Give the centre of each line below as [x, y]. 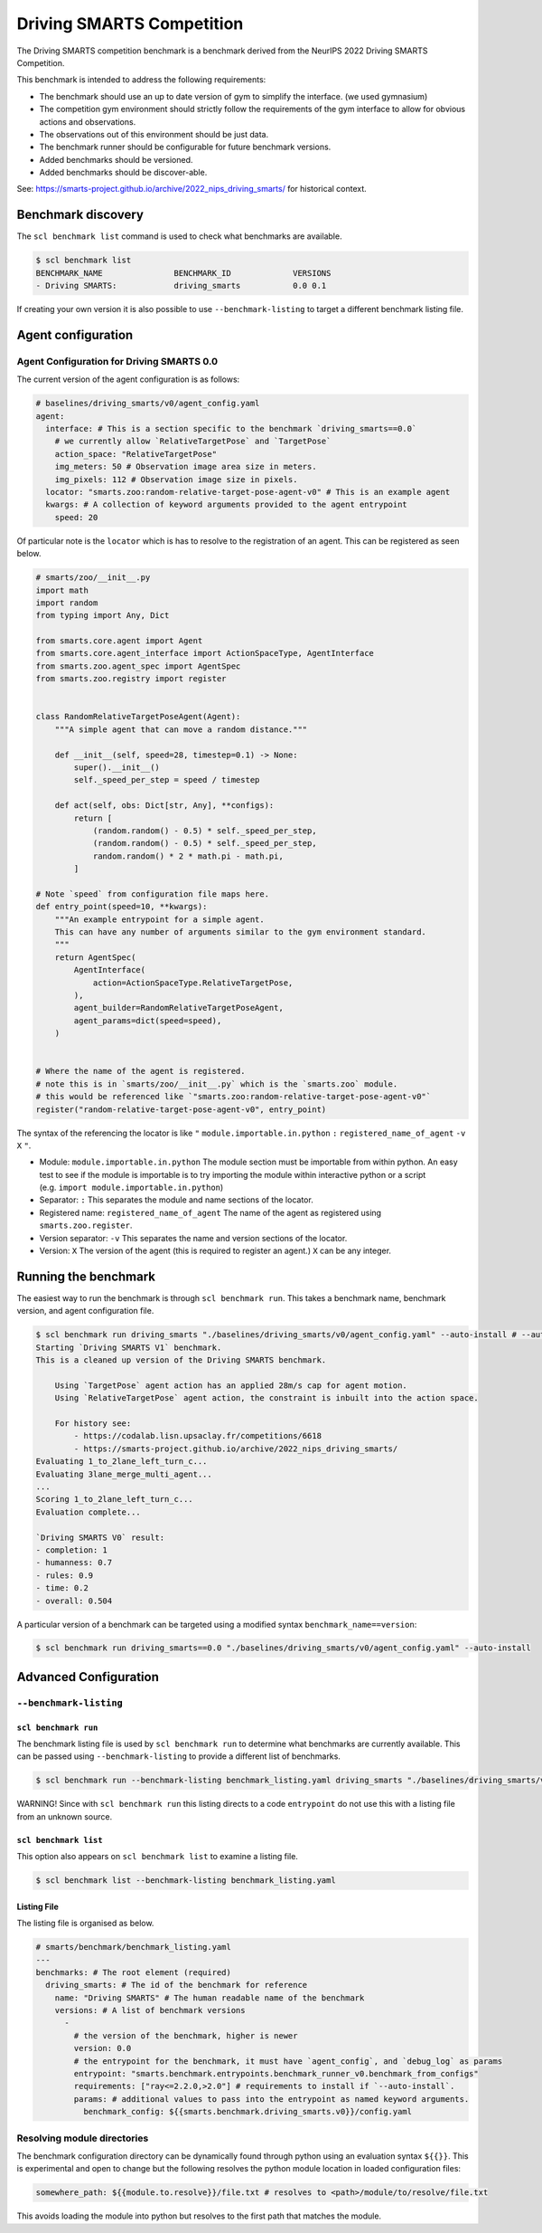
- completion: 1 [72, 1550]
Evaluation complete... [89, 1512]
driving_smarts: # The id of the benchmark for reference [177, 1985]
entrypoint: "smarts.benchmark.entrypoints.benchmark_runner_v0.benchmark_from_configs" [276, 2074]
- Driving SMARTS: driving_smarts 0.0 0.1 [181, 286]
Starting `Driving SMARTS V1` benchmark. [129, 1347]
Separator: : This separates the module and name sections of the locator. [176, 1200]
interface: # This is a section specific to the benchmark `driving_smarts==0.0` [231, 429]
